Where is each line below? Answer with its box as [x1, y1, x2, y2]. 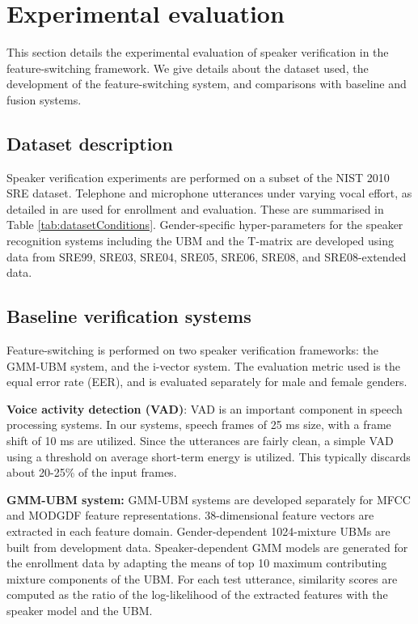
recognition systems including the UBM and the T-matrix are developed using [6, 232, 394, 249]
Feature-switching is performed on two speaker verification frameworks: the [6, 342, 379, 359]
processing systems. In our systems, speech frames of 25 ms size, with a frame [6, 416, 391, 433]
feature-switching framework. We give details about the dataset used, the [6, 59, 369, 76]
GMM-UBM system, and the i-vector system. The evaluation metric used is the [6, 357, 400, 374]
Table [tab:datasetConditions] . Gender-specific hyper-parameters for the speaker [6, 216, 403, 233]
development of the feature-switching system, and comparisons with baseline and [6, 75, 407, 92]
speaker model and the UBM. [6, 601, 153, 618]
